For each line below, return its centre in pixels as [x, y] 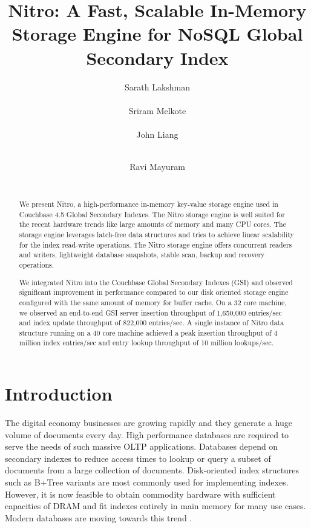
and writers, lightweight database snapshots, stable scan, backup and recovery [142, 255]
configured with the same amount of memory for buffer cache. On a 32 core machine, [153, 302]
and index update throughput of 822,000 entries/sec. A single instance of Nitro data [152, 323]
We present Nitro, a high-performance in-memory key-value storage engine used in [149, 204]
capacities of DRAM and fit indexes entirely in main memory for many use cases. [155, 506]
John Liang [157, 134]
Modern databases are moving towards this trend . [99, 517]
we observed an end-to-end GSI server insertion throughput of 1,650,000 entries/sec [150, 312]
